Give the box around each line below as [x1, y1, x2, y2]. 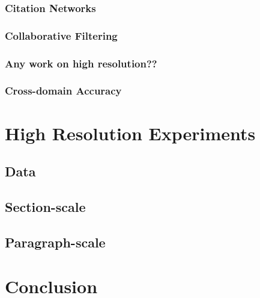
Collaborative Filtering [5, 28, 118, 43]
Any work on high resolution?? [5, 55, 157, 70]
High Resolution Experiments [5, 120, 256, 145]
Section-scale [5, 197, 86, 216]
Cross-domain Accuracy [5, 83, 122, 98]
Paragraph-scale [5, 232, 106, 251]
